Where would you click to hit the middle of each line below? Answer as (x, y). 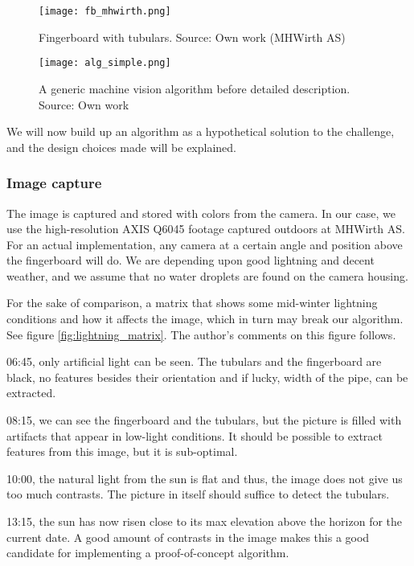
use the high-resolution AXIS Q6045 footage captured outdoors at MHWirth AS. (206, 229)
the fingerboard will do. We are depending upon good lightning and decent (191, 260)
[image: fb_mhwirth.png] (105, 11)
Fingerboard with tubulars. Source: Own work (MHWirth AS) (192, 37)
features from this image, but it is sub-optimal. (122, 451)
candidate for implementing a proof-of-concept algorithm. (148, 553)
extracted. (31, 393)
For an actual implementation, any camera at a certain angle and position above (205, 244)
